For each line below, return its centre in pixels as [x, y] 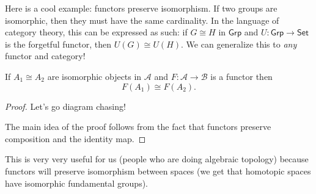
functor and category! [45, 56]
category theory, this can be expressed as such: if [96, 32]
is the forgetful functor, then [58, 44]
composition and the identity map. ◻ [75, 138]
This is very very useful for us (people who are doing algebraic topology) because [157, 159]
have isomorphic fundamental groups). [76, 183]
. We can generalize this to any [239, 44]
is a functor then [241, 76]
